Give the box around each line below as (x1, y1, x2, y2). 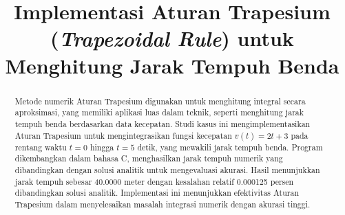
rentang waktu (14, 141, 67, 152)
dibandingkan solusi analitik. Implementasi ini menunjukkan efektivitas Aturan (14, 187, 300, 199)
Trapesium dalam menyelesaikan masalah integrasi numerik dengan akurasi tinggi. (14, 198, 311, 210)
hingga (90, 141, 114, 152)
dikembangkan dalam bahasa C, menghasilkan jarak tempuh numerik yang (14, 152, 283, 164)
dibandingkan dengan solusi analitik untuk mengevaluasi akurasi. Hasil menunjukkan (14, 163, 320, 175)
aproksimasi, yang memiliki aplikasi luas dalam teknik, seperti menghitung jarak (14, 106, 304, 118)
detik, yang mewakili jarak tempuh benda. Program (137, 141, 323, 152)
